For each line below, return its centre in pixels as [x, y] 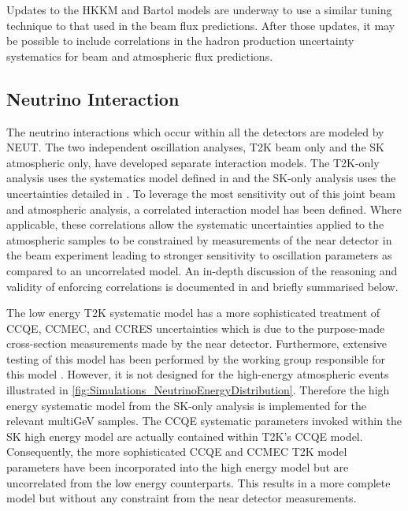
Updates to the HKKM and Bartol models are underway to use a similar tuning [199, 9]
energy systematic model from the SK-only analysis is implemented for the [187, 405]
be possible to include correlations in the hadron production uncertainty [180, 41]
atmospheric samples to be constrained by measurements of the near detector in [199, 239]
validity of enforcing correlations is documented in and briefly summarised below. [202, 286]
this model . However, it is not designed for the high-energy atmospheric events [198, 374]
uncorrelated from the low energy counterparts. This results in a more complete [198, 482]
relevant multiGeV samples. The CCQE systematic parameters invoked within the [204, 421]
